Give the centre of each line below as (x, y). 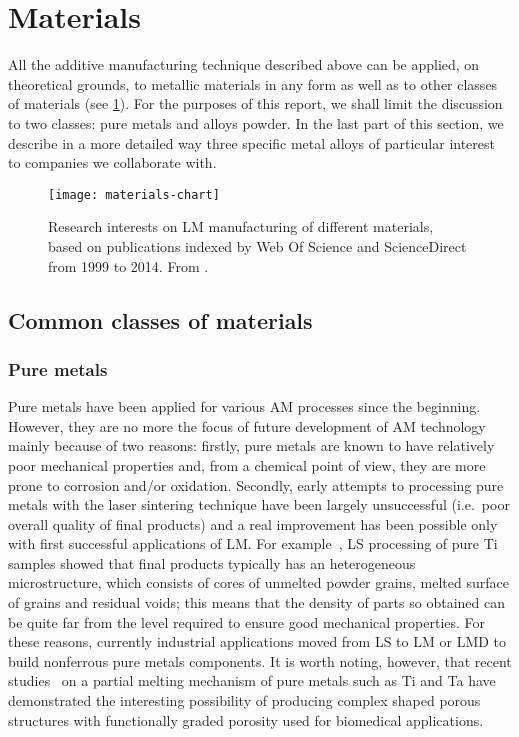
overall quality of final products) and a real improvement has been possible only (253, 523)
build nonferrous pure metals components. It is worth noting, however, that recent (260, 660)
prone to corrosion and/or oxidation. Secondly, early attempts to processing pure (256, 484)
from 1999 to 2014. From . (128, 265)
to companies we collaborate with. (112, 162)
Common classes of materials (160, 319)
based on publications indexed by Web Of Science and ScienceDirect (257, 245)
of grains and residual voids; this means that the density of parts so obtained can (256, 602)
